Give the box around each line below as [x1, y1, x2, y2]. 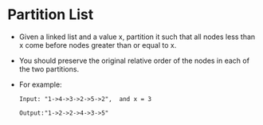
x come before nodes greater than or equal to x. [18, 40, 177, 49]
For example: [18, 80, 62, 89]
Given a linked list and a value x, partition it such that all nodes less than [18, 32, 256, 41]
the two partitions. [18, 64, 80, 73]
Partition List [7, 6, 94, 24]
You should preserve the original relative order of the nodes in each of [18, 56, 250, 65]
